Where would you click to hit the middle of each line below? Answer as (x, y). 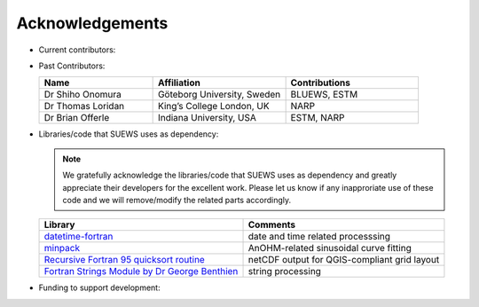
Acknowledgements (92, 23)
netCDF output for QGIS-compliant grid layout (344, 260)
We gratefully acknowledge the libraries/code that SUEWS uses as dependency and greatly (230, 175)
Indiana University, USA (207, 118)
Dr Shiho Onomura (82, 95)
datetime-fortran (79, 237)
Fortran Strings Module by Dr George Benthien (141, 272)
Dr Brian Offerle (77, 118)
